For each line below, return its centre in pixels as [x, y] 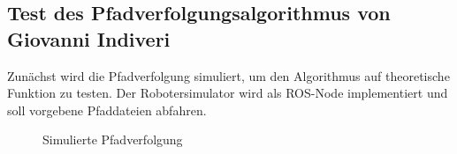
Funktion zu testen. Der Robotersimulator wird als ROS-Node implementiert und [228, 93]
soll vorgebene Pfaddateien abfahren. [107, 110]
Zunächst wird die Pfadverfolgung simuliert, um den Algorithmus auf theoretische [228, 75]
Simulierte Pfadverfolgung [113, 139]
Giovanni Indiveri [89, 38]
